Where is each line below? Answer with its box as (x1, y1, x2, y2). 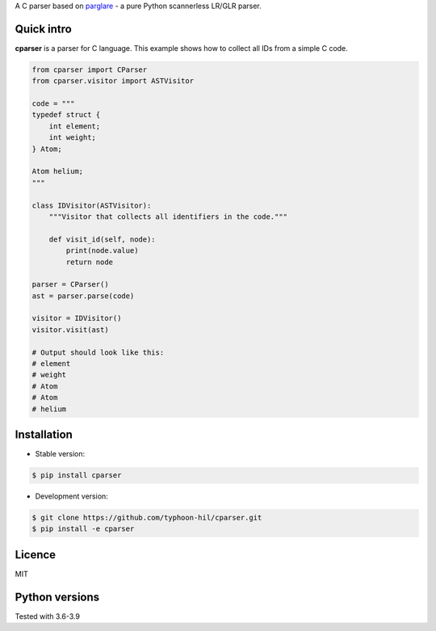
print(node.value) (65, 246, 139, 255)
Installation (15, 428, 73, 442)
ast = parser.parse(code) (31, 291, 135, 301)
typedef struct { (31, 110, 101, 120)
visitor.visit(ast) (31, 325, 109, 334)
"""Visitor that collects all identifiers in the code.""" (48, 212, 288, 221)
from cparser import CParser (31, 65, 148, 74)
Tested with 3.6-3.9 (15, 611, 81, 621)
